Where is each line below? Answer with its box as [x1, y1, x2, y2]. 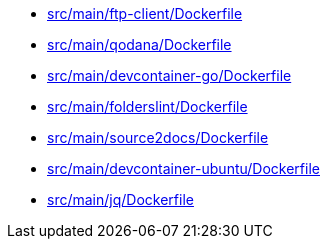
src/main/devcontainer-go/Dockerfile [47, 67, 292, 84]
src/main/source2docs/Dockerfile [47, 129, 269, 146]
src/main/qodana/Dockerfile [47, 36, 232, 53]
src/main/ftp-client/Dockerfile [47, 5, 243, 22]
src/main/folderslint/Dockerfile [47, 98, 248, 115]
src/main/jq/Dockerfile [47, 191, 194, 208]
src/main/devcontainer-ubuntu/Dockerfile [47, 160, 320, 177]
